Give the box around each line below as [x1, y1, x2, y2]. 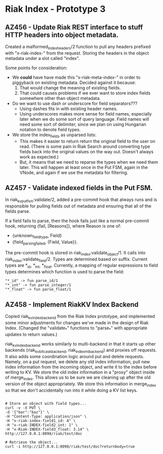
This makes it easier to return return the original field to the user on [19, 138, 156, 144]
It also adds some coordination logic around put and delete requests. [5, 354, 144, 360]
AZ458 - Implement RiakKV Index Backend [5, 300, 139, 309]
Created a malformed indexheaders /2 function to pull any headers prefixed [5, 44, 151, 51]
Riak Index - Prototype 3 [5, 3, 106, 15]
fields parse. [5, 208, 30, 214]
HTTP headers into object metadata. [5, 30, 119, 39]
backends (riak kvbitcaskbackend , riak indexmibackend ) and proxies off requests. [5, 347, 157, 354]
